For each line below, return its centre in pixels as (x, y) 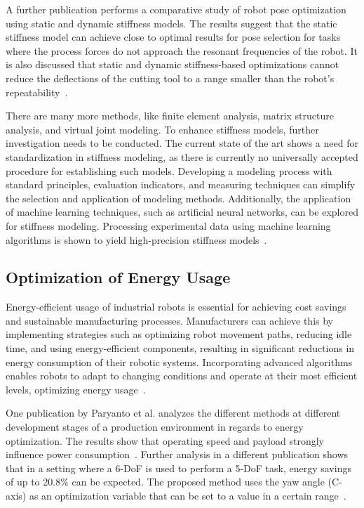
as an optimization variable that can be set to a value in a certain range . (188, 496)
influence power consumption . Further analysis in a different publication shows (177, 454)
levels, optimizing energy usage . (76, 389)
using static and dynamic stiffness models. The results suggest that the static (171, 23)
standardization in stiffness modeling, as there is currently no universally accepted (182, 156)
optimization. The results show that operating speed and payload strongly (165, 440)
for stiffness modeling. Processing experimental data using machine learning (168, 225)
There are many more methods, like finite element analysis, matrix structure (170, 116)
